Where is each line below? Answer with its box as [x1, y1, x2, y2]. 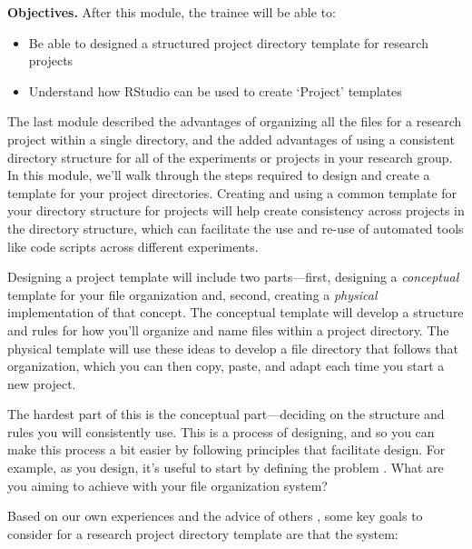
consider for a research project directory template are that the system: [7, 524, 398, 543]
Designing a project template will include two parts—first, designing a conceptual [7, 267, 459, 286]
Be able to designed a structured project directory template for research [28, 33, 428, 52]
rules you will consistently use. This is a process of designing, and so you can [7, 422, 435, 441]
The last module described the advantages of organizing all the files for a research [7, 112, 462, 131]
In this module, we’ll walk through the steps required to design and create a [7, 165, 430, 185]
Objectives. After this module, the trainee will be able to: [7, 3, 336, 21]
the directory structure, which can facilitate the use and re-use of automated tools [7, 218, 464, 237]
